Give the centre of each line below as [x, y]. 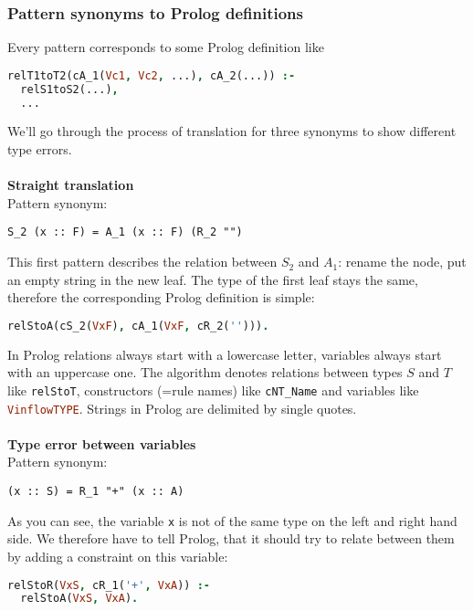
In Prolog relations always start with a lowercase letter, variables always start [225, 354]
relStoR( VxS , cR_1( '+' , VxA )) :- [109, 585]
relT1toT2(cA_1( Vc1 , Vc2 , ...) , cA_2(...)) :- [152, 75]
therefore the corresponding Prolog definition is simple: [161, 297]
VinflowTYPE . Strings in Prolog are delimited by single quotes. [182, 408]
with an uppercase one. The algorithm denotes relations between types [205, 372]
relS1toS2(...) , [69, 89]
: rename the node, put [402, 262]
